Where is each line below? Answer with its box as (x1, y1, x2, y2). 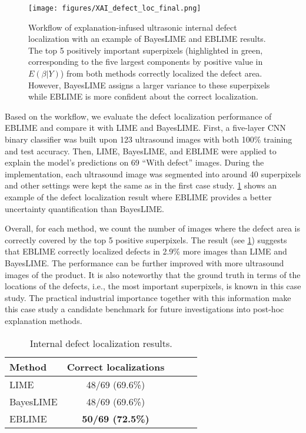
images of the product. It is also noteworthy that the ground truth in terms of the (5, 268, 301, 280)
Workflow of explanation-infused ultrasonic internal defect (28, 21, 237, 33)
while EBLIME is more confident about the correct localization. (28, 90, 258, 103)
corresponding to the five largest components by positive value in (28, 55, 263, 68)
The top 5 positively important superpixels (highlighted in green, (28, 44, 263, 56)
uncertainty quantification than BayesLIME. (5, 202, 165, 214)
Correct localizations (66, 359, 165, 373)
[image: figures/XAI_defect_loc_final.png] (28, 4, 201, 12)
